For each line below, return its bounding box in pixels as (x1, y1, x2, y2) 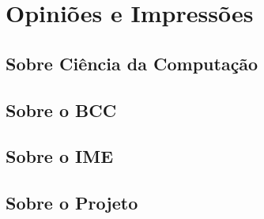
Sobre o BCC (6, 97, 117, 122)
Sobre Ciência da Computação (6, 51, 258, 75)
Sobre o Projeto (6, 191, 138, 215)
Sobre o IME (6, 144, 114, 168)
